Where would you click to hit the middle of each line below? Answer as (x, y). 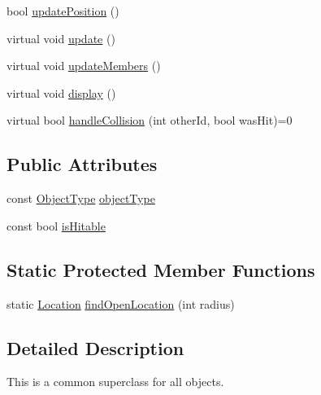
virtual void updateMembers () (84, 66)
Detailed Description (95, 347)
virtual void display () (61, 92)
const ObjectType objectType (81, 198)
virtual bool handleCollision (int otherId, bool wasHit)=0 (150, 120)
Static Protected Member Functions (161, 269)
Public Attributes (82, 164)
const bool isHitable (56, 225)
